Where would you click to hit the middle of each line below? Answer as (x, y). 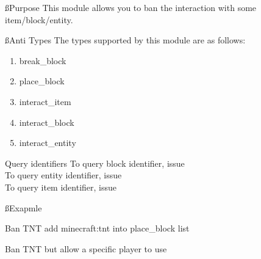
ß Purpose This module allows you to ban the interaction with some (131, 7)
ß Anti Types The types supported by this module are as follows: (125, 40)
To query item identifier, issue (61, 187)
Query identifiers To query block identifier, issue (95, 163)
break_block (43, 60)
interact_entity (48, 143)
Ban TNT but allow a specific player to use (86, 248)
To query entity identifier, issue (63, 175)
